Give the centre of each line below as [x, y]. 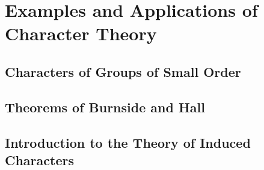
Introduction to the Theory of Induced [128, 142]
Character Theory [81, 33]
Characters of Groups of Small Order [123, 71]
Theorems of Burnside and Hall [105, 107]
